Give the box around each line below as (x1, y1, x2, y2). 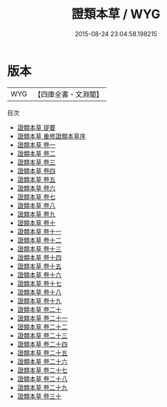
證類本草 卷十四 (17, 253, 62, 261)
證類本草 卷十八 (17, 288, 62, 296)
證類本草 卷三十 (17, 392, 62, 400)
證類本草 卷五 (17, 175, 56, 184)
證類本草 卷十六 (17, 270, 62, 279)
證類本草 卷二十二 (17, 322, 68, 331)
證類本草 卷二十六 (17, 357, 68, 365)
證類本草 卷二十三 (17, 331, 68, 340)
